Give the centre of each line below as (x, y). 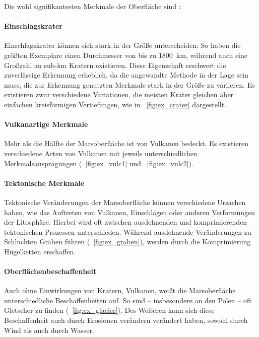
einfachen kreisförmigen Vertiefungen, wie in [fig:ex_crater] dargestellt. (115, 104)
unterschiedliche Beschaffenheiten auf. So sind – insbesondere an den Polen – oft (128, 300)
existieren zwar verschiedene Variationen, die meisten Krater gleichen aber (119, 94)
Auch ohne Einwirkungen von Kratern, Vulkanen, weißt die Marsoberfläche (120, 290)
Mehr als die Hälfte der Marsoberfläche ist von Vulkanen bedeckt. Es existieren (126, 143)
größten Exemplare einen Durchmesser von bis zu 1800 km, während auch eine (126, 55)
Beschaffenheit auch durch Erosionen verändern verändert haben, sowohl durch (126, 320)
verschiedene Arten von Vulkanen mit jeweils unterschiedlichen (101, 153)
